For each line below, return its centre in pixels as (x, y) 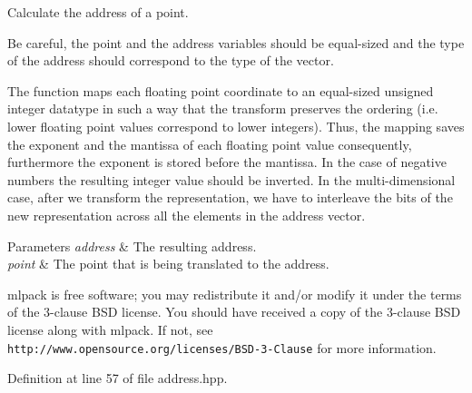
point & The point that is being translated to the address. (168, 264)
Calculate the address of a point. (98, 12)
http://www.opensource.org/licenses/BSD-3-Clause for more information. (222, 347)
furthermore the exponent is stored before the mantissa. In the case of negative (227, 162)
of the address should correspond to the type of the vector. (171, 60)
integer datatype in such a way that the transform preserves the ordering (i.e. (223, 108)
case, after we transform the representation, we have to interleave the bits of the (230, 197)
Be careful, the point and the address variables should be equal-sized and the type (236, 42)
